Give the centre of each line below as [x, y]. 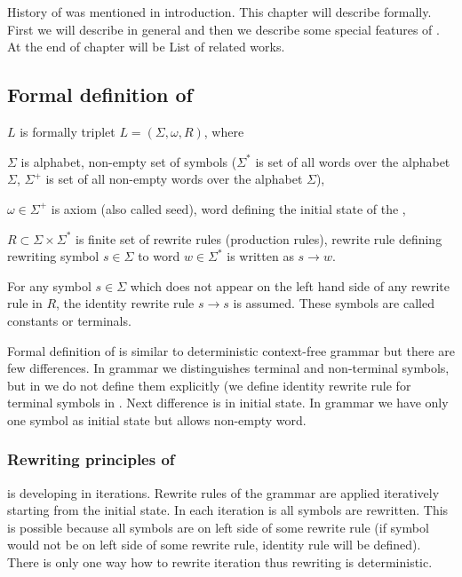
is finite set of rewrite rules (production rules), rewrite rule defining [259, 238]
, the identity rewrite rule [125, 303]
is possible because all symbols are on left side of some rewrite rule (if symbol [218, 527]
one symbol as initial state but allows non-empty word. [157, 419]
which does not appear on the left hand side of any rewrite [290, 285]
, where [224, 132]
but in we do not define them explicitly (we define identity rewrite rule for [209, 385]
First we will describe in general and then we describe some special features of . [223, 29]
